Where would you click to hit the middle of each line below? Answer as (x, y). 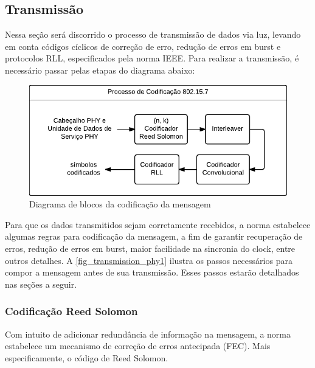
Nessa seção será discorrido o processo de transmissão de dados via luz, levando (153, 34)
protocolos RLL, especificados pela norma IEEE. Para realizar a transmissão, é (152, 58)
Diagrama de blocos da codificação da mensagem (120, 204)
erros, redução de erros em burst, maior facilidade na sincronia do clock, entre (150, 248)
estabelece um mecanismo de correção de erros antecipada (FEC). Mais (138, 346)
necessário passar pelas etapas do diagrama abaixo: (100, 70)
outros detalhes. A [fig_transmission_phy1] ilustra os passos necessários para (149, 260)
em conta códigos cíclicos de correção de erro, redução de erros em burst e (143, 46)
